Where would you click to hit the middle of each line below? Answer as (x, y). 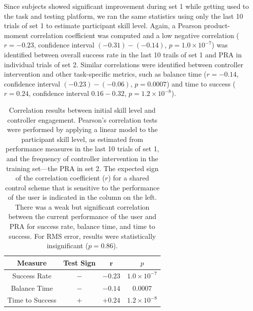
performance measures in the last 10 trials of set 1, (82, 149)
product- (217, 25)
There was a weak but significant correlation (82, 206)
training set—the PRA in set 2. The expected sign (82, 168)
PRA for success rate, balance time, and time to (82, 226)
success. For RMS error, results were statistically (82, 236)
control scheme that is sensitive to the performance (82, 187)
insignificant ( (67, 245)
